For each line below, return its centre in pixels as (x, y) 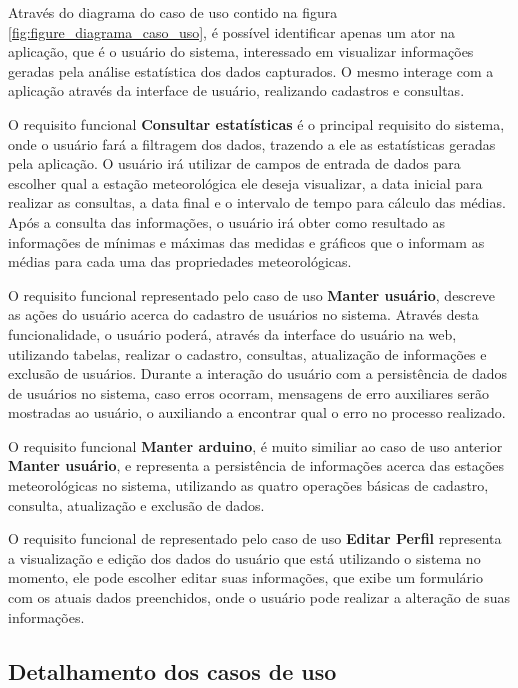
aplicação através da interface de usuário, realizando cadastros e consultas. (236, 90)
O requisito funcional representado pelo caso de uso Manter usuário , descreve (252, 294)
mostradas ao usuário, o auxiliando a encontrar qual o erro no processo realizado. (257, 412)
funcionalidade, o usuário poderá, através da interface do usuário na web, (232, 333)
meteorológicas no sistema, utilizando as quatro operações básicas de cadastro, (248, 485)
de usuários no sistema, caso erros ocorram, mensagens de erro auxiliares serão (248, 392)
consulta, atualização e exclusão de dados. (136, 504)
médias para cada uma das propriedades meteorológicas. (180, 261)
